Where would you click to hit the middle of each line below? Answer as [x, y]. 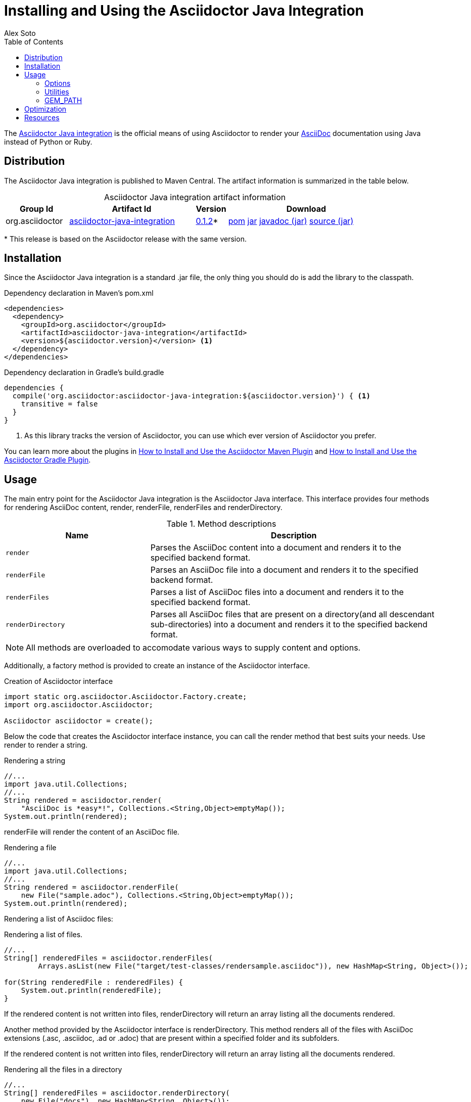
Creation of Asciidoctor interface [59, 681]
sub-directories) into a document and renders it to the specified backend [289, 625]
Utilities [57, 91]
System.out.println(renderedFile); [91, 991]
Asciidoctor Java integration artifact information [195, 197]
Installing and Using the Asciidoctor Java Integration [184, 11]
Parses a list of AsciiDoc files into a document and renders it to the [277, 592]
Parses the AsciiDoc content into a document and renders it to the [276, 548]
